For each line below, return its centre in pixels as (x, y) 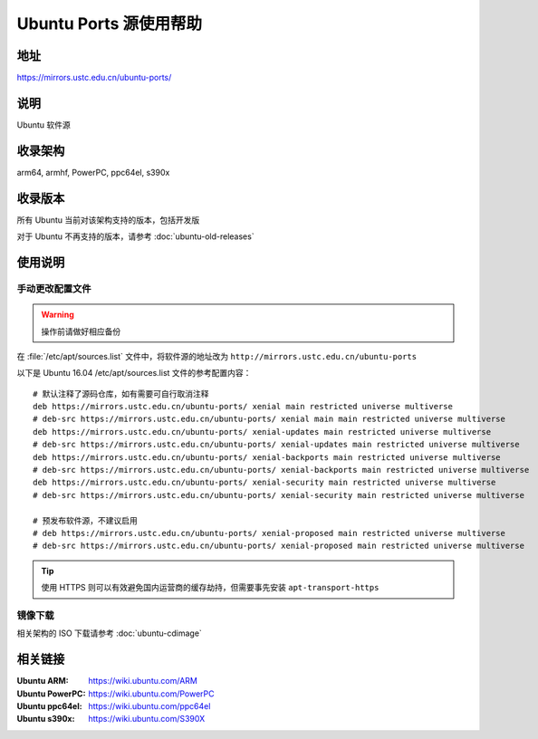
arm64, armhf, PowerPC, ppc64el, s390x (93, 172)
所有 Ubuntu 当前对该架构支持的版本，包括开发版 (108, 220)
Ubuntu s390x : (46, 719)
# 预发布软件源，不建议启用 (85, 520)
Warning (58, 315)
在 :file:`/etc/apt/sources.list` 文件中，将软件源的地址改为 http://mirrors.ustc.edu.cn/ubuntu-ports (216, 356)
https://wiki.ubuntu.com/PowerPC (151, 694)
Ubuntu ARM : (43, 681)
